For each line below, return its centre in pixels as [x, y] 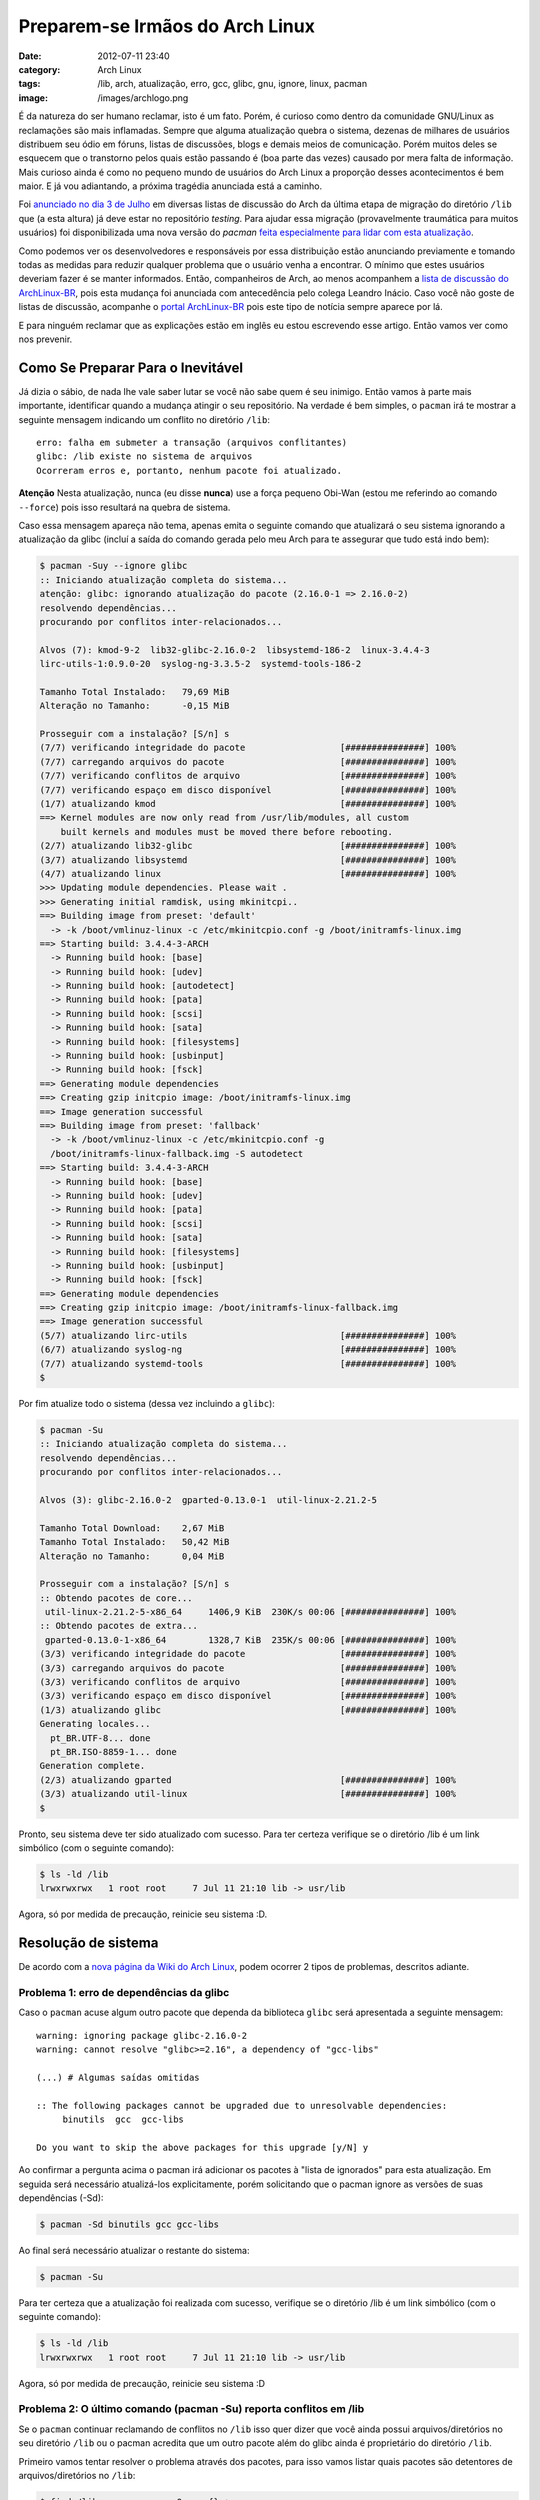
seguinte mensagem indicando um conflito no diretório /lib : [144, 419]
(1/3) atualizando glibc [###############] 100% [248, 1709]
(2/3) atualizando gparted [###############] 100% [248, 1779]
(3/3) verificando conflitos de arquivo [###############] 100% [248, 1682]
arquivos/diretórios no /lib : [77, 2476]
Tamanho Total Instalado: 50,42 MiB [134, 1542]
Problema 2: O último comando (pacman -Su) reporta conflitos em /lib [191, 2409]
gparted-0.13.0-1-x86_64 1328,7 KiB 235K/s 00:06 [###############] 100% [251, 1639]
